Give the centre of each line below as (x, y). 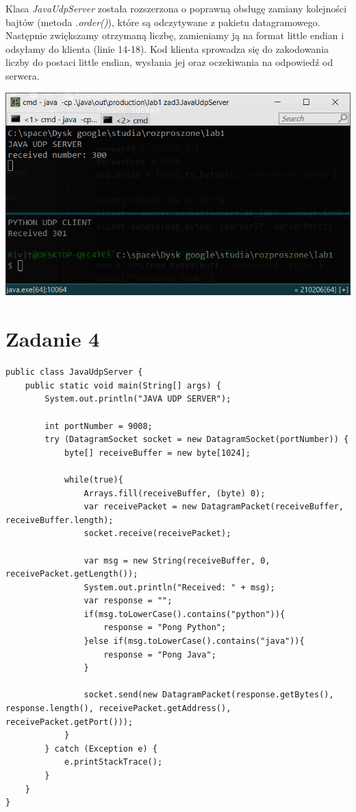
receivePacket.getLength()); (72, 574)
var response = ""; (128, 601)
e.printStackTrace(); (113, 762)
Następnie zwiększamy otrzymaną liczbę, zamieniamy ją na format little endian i (175, 35)
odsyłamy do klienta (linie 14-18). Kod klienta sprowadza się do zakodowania (167, 48)
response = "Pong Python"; (165, 628)
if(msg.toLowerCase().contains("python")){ (185, 614)
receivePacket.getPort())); (69, 722)
